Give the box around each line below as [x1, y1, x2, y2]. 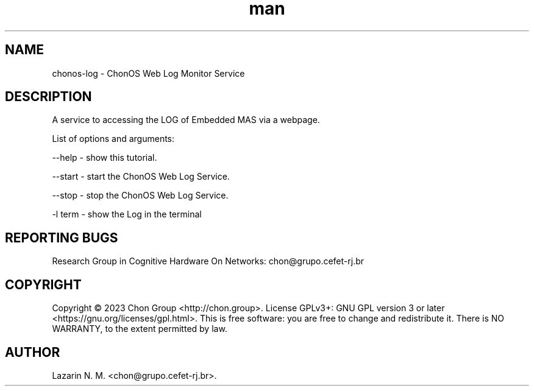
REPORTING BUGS [5, 230, 118, 245]
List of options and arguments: [52, 133, 175, 144]
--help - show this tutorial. [52, 152, 157, 163]
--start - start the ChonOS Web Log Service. [52, 171, 230, 182]
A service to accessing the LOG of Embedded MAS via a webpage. [52, 114, 320, 125]
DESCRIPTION [5, 89, 92, 105]
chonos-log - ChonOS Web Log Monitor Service [52, 68, 245, 79]
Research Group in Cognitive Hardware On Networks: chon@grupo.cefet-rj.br [52, 256, 365, 267]
